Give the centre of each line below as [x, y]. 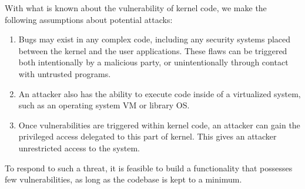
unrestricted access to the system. [79, 147]
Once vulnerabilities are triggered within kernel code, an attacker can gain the [159, 125]
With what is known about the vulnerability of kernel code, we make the [136, 8]
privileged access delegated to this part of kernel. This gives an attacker [148, 136]
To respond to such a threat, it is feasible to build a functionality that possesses [149, 168]
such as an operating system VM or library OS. [104, 105]
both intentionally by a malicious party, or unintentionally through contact [153, 62]
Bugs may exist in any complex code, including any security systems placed [155, 39]
